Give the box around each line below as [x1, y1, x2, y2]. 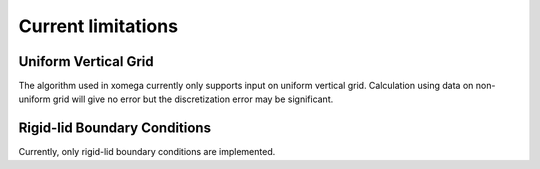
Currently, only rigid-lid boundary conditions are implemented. [18, 146, 276, 158]
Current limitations [18, 15, 179, 37]
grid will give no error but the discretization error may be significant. [52, 93, 334, 105]
